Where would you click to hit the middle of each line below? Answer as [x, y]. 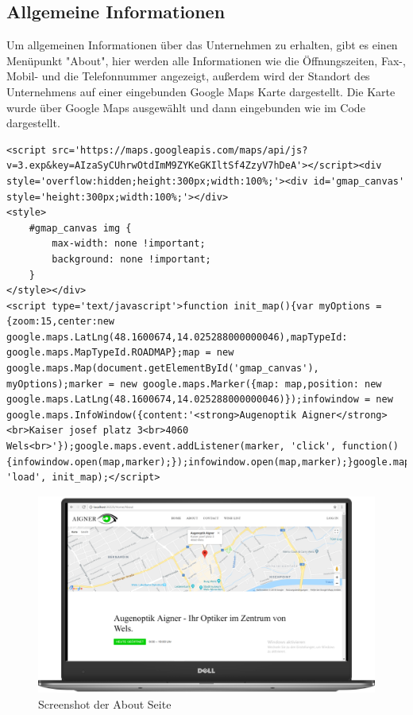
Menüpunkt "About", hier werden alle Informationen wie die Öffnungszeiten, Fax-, [206, 60]
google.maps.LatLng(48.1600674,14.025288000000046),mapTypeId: [177, 337]
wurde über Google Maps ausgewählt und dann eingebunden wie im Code [186, 107]
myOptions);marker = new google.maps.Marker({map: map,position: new [194, 384]
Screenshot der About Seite [105, 704]
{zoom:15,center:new [61, 322]
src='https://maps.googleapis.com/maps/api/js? [180, 150]
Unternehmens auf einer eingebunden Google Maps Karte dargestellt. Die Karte [201, 91]
